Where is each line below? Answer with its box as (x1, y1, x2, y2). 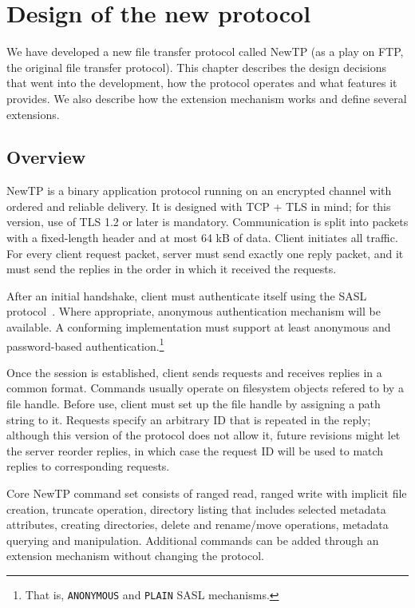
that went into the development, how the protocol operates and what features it (6, 74, 397, 91)
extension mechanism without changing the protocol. (6, 547, 264, 564)
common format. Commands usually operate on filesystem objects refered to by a (6, 380, 404, 396)
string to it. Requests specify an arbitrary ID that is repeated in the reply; (6, 411, 371, 427)
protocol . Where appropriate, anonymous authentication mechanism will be (6, 303, 381, 320)
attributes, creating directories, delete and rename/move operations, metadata (6, 516, 389, 533)
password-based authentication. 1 (6, 335, 164, 354)
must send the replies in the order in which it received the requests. (6, 260, 337, 277)
